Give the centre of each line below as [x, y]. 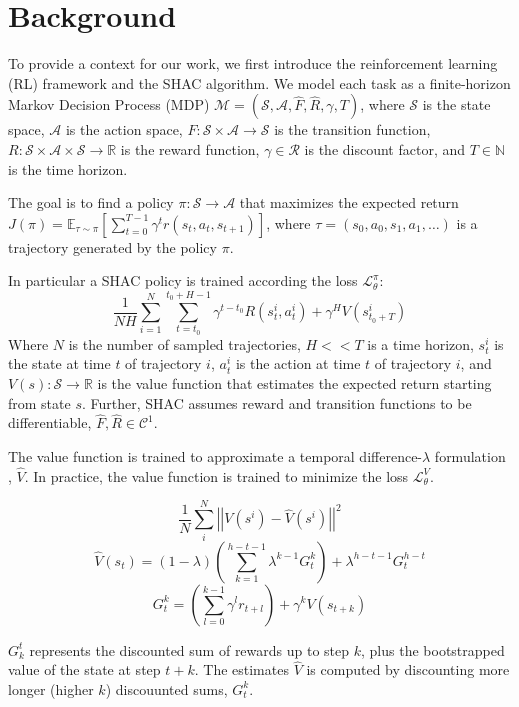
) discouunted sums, [166, 688]
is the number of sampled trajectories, [184, 343]
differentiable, [50, 422]
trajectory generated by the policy [112, 246]
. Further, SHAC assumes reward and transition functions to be [276, 402]
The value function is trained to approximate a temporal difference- [215, 456]
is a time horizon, [420, 343]
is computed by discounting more [408, 669]
